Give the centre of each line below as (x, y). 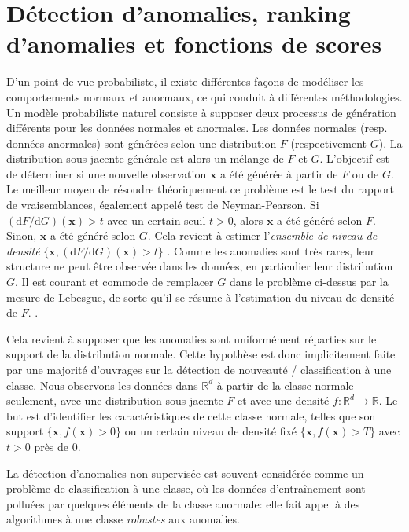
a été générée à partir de (279, 173)
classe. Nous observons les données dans (102, 385)
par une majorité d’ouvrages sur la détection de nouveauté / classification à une (199, 369)
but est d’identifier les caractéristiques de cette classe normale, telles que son (191, 415)
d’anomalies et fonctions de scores (194, 44)
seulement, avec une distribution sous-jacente (115, 400)
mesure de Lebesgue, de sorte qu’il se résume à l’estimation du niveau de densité (201, 297)
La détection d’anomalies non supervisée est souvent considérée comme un (185, 473)
